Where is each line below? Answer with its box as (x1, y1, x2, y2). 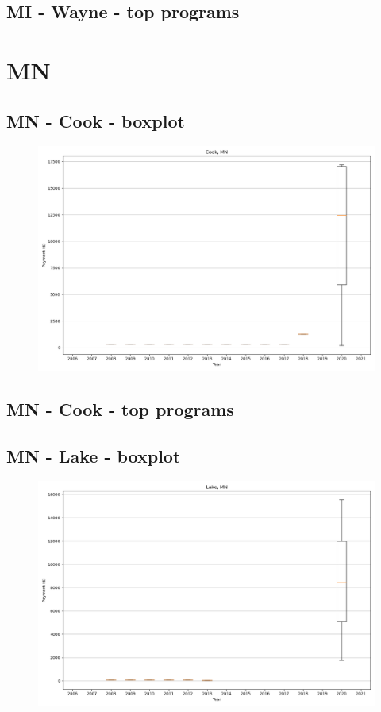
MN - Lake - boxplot (6, 443, 181, 468)
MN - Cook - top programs (6, 396, 234, 421)
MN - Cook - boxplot (6, 108, 185, 133)
